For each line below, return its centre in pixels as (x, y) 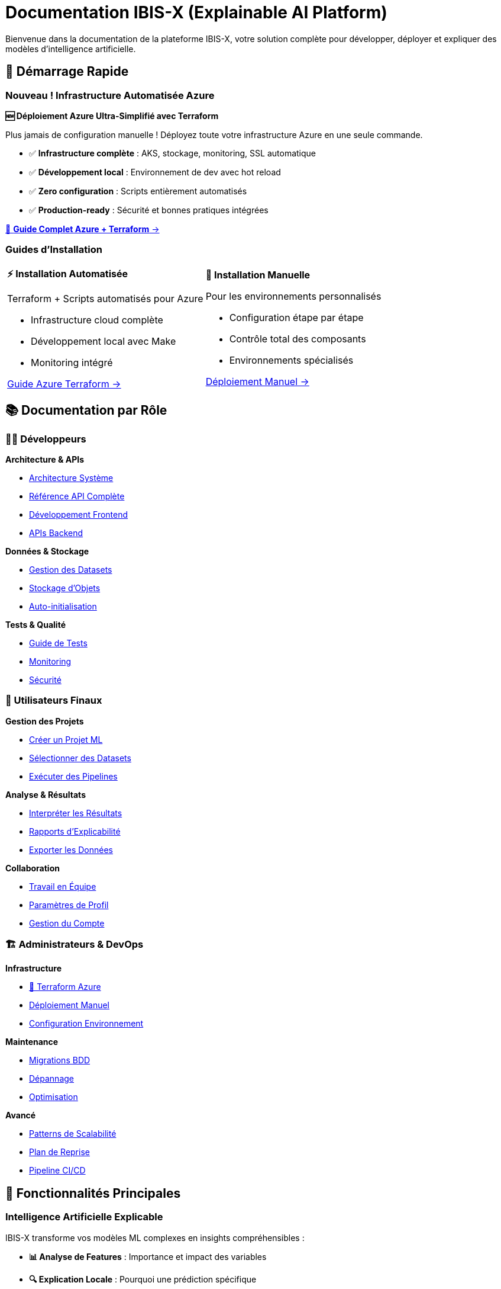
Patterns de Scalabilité (73, 1134)
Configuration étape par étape (296, 318)
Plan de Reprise (59, 1152)
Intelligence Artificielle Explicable (84, 1217)
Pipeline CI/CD (57, 1171)
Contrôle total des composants (298, 339)
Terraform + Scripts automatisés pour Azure (105, 298)
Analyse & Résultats (46, 794)
